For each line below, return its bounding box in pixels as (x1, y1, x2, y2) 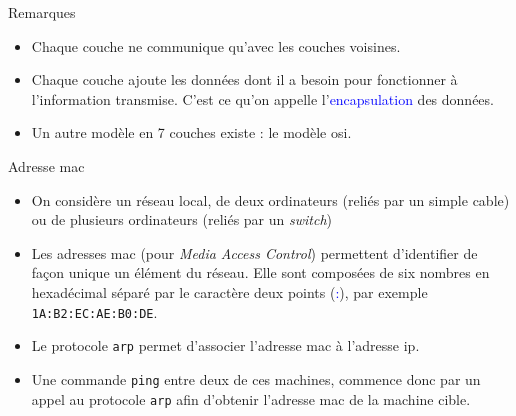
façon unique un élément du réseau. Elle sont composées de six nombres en (31, 262, 490, 283)
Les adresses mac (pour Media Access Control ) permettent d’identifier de (31, 242, 478, 263)
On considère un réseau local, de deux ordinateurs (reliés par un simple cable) (31, 189, 510, 210)
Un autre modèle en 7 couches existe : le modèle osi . (31, 122, 352, 143)
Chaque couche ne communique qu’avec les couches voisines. (31, 35, 401, 56)
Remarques (8, 2, 76, 22)
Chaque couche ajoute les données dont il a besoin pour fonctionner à (31, 69, 458, 90)
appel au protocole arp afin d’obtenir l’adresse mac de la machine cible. (31, 388, 471, 409)
